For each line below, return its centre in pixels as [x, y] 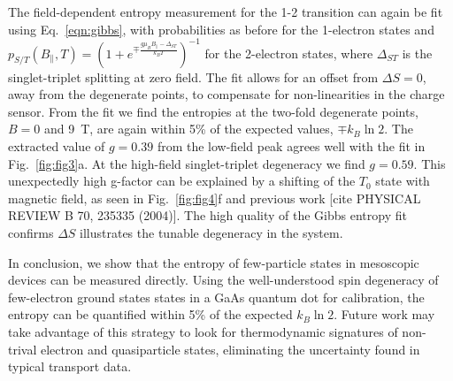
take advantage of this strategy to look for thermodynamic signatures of [203, 331]
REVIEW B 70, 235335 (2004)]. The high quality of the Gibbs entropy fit [207, 215]
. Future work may [384, 314]
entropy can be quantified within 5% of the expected [150, 314]
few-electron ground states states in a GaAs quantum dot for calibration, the [216, 297]
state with [403, 181]
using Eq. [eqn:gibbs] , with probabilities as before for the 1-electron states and [221, 29]
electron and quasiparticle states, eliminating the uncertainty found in [230, 349]
